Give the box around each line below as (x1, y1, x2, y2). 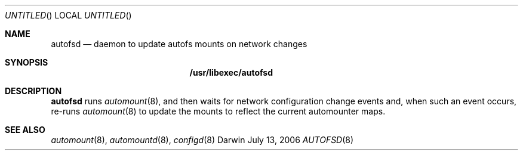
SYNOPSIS (5, 57, 48, 67)
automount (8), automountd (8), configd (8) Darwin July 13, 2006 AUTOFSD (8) (51, 135, 354, 145)
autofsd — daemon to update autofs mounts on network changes (51, 39, 307, 49)
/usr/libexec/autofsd (189, 67, 273, 77)
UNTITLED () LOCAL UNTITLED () (5, 10, 132, 20)
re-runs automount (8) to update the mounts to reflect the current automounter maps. (51, 106, 386, 116)
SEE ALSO (5, 125, 45, 135)
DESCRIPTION (5, 86, 62, 96)
